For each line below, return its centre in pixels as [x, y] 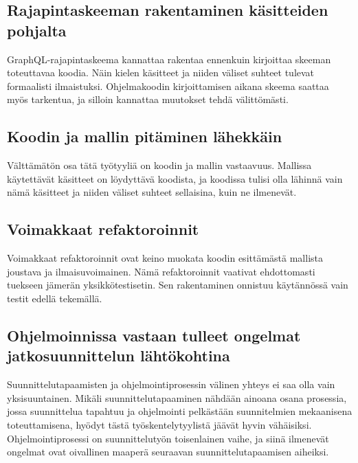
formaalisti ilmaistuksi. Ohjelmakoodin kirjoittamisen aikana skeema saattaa [168, 86]
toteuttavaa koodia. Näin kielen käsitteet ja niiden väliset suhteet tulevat [161, 72]
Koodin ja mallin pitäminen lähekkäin [145, 136]
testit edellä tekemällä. [55, 298]
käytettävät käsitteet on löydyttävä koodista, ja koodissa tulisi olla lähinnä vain [175, 178]
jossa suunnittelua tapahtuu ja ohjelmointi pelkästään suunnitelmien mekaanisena [180, 411]
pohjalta [37, 30]
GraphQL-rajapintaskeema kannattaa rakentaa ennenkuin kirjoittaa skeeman [169, 59]
